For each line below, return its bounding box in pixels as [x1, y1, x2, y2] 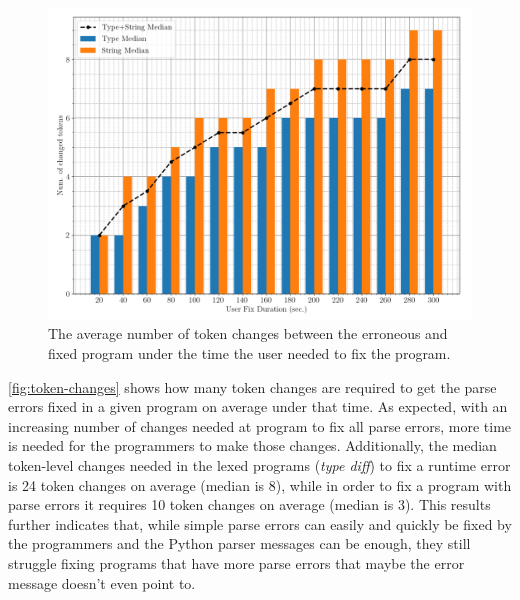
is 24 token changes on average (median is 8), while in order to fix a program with [8, 474, 512, 495]
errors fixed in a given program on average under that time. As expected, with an [8, 396, 508, 417]
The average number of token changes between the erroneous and [48, 323, 448, 344]
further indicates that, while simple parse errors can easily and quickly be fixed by [8, 513, 512, 534]
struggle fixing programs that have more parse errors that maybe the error [8, 552, 465, 573]
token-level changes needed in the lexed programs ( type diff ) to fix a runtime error [8, 454, 511, 475]
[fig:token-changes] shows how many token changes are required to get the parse [8, 376, 497, 397]
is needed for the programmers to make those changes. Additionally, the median [8, 435, 497, 456]
